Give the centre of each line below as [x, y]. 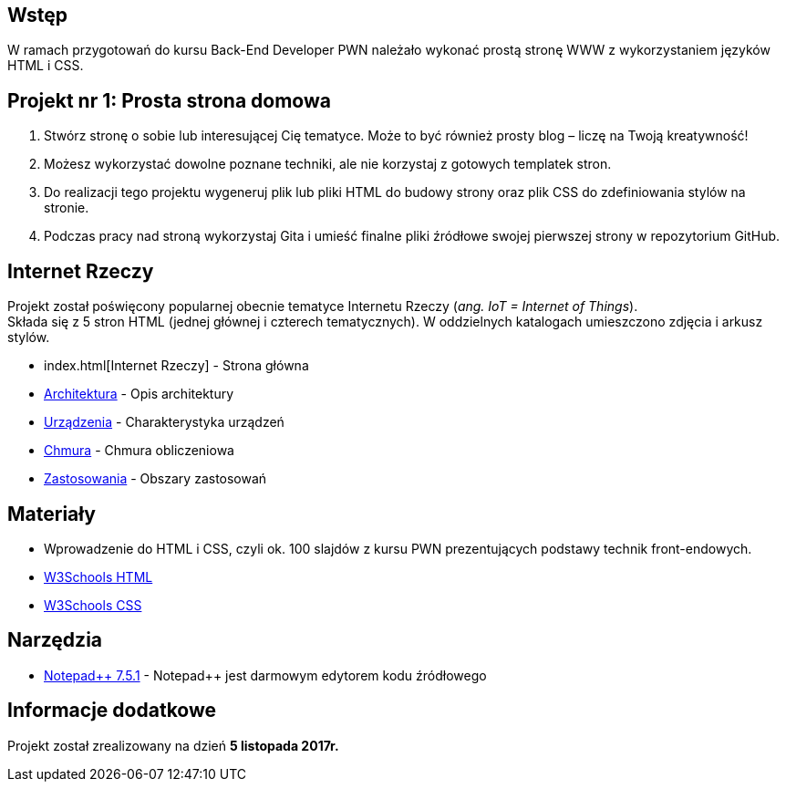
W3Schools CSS [93, 605]
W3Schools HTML [98, 576]
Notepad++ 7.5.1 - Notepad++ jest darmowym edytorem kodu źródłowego [265, 675]
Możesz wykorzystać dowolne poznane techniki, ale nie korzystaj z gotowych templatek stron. [328, 164]
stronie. [67, 208]
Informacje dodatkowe [112, 711]
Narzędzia [55, 640]
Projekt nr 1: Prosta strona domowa [169, 100]
